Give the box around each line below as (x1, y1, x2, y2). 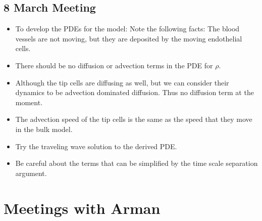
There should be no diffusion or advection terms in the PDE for (15, 60, 213, 70)
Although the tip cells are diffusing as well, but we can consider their (15, 77, 229, 87)
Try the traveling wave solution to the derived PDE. (15, 141, 177, 151)
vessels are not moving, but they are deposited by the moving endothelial (15, 33, 242, 43)
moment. (15, 97, 43, 107)
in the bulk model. (15, 123, 73, 134)
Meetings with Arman (4, 197, 161, 218)
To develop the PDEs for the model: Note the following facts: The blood (15, 23, 240, 34)
